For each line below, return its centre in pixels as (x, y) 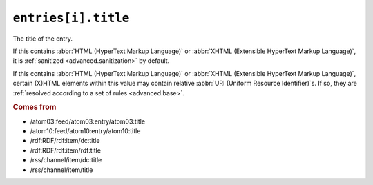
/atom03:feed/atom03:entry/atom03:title (87, 121)
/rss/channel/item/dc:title (66, 160)
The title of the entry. (42, 39)
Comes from (35, 107)
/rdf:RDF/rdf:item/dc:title (65, 141)
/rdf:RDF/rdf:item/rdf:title (66, 150)
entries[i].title (71, 18)
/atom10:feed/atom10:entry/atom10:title (85, 130)
